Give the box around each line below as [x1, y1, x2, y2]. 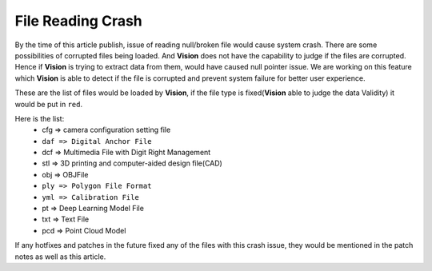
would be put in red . [14, 99, 83, 109]
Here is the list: [14, 114, 65, 123]
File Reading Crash [14, 12, 143, 30]
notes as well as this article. [14, 252, 106, 261]
